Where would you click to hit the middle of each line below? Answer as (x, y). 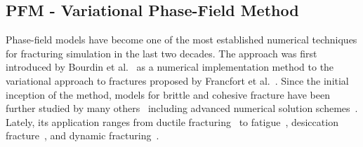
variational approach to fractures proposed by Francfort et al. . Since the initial (177, 80)
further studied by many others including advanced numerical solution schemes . (182, 108)
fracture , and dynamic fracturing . (82, 135)
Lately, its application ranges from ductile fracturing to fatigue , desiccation (172, 121)
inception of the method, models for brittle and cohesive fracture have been (168, 94)
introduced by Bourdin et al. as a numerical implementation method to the (170, 67)
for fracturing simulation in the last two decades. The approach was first (161, 53)
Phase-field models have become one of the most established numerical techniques (181, 40)
